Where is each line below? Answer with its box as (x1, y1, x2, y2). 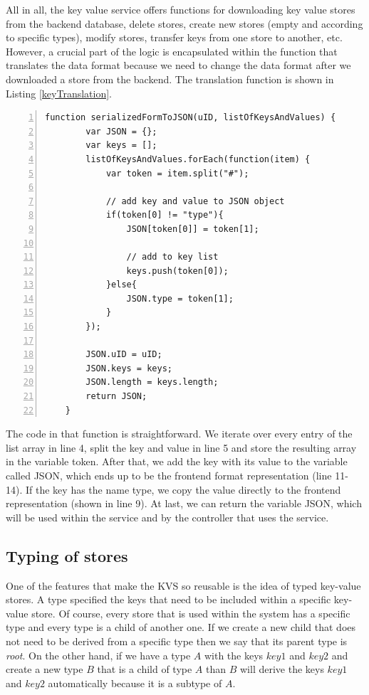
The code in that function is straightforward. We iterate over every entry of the (6, 426, 353, 441)
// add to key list (126, 252, 219, 262)
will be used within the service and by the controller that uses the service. (6, 509, 329, 524)
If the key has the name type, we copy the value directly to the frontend (25, 482, 341, 497)
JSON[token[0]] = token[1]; (126, 223, 259, 234)
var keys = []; (85, 140, 157, 151)
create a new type (6, 662, 83, 677)
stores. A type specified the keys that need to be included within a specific (6, 592, 331, 607)
